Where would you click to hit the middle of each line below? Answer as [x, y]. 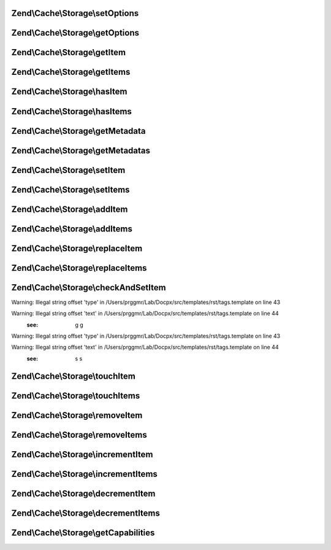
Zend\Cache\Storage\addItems [72, 229]
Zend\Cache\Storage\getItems [71, 72]
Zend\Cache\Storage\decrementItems [86, 513]
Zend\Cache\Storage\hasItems [71, 111]
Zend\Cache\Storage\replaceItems [79, 268]
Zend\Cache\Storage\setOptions [75, 13]
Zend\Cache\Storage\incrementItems [84, 474]
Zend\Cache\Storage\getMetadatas [81, 150]
